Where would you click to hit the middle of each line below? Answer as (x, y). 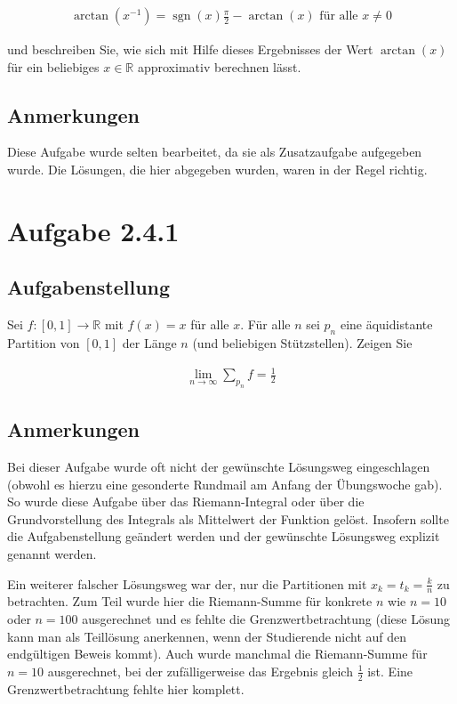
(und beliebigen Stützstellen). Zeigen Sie (302, 342)
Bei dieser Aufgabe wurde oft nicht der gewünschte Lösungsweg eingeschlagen (219, 467)
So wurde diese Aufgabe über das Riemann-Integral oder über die (186, 502)
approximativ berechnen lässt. (219, 66)
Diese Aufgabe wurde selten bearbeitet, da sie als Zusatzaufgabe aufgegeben (215, 152)
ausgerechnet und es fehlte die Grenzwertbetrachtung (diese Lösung (266, 619)
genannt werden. (52, 554)
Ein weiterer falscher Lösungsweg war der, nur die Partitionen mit (187, 583)
